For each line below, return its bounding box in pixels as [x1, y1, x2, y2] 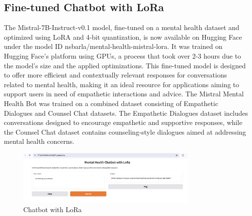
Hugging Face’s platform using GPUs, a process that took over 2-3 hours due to [4, 50, 241, 61]
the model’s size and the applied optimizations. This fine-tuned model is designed [4, 60, 246, 70]
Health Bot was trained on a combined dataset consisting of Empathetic [4, 98, 219, 108]
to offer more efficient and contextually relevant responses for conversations [4, 70, 227, 80]
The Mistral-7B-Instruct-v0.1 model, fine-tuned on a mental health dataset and [4, 22, 239, 32]
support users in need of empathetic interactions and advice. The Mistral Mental [4, 89, 244, 99]
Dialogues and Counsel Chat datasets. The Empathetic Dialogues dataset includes [4, 108, 248, 118]
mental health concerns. [4, 136, 75, 146]
